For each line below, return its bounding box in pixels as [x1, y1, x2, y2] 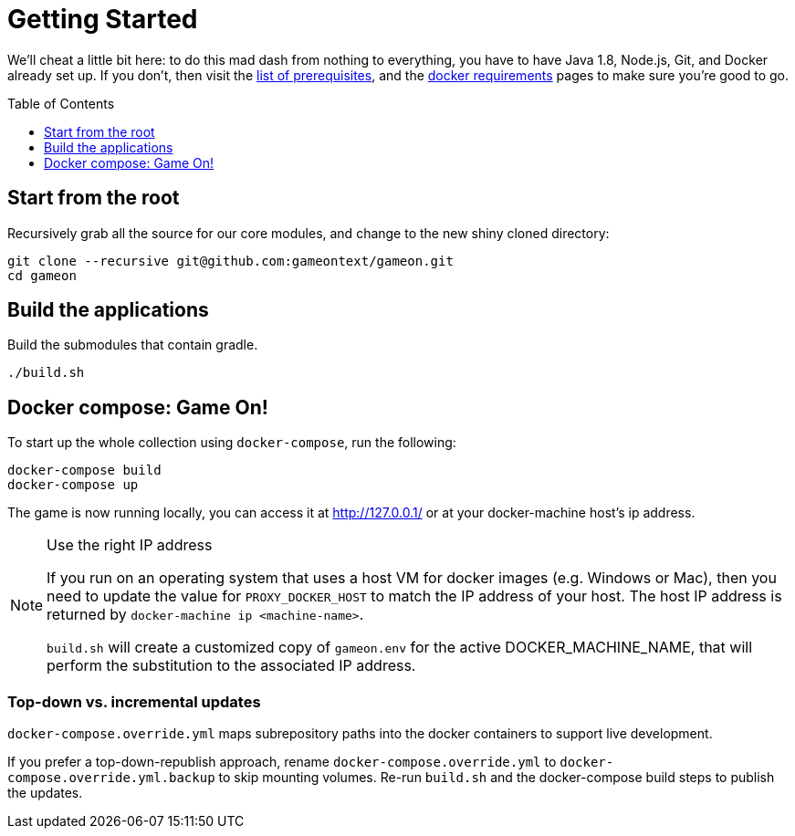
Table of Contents [7, 95, 115, 111]
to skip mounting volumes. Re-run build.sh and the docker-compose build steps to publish [218, 769, 775, 786]
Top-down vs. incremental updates [7, 692, 261, 711]
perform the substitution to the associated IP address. [47, 656, 416, 675]
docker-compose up [7, 477, 139, 493]
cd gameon [7, 267, 77, 283]
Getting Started [7, 4, 198, 35]
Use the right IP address [47, 536, 213, 555]
